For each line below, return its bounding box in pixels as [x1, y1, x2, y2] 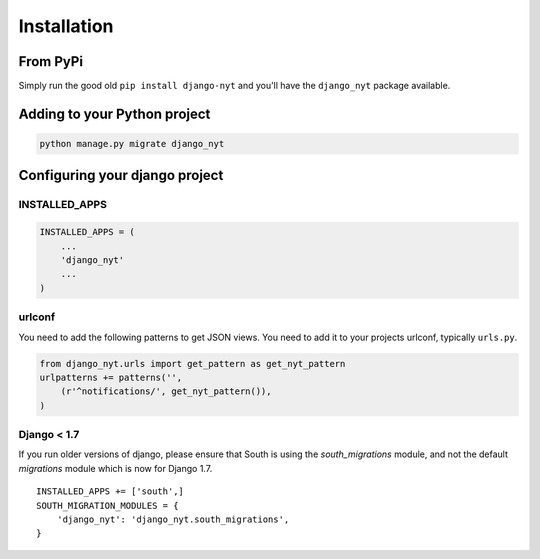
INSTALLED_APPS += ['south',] [36, 486, 185, 497]
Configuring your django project [18, 167, 224, 184]
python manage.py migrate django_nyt [39, 138, 225, 150]
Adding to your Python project [18, 105, 211, 122]
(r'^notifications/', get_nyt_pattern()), [60, 386, 272, 397]
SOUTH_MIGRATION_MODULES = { [36, 500, 179, 511]
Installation [18, 15, 114, 37]
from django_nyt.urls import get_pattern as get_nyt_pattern [39, 358, 346, 369]
